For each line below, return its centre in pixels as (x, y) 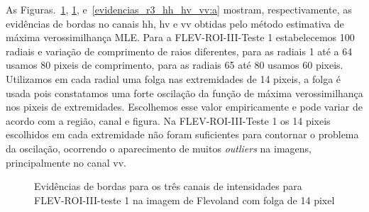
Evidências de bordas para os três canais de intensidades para (168, 186)
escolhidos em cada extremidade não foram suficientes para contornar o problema (182, 134)
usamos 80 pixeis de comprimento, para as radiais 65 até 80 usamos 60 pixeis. (175, 65)
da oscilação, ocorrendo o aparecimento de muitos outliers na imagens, (159, 148)
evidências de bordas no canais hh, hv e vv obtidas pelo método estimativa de (175, 23)
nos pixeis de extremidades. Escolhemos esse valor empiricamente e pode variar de (184, 107)
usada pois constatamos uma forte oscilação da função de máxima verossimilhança (184, 93)
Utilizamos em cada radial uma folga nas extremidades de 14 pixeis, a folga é (174, 78)
